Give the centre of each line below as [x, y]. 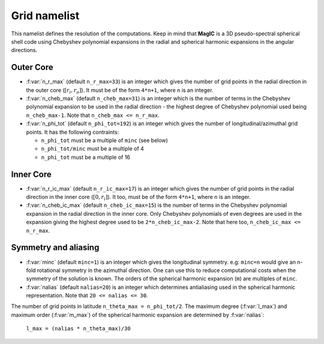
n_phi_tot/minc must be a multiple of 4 [92, 149]
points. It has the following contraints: [73, 132]
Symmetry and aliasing [55, 248]
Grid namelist [45, 16]
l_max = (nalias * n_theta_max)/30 [79, 329]
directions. [24, 50]
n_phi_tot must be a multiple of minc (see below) [104, 140]
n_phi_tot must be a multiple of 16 [85, 157]
